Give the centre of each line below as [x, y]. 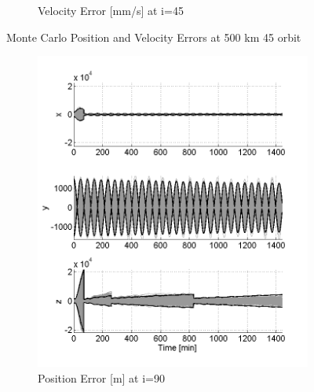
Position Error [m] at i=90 [101, 377]
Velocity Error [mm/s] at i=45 [111, 10]
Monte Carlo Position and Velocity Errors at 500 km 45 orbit [154, 37]
